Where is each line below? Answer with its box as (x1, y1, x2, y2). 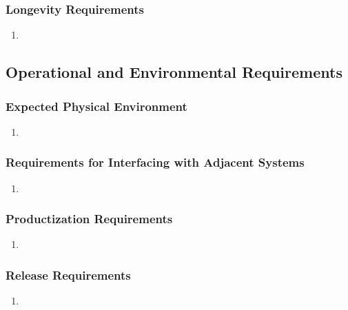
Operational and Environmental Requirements (6, 61, 342, 83)
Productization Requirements (6, 210, 173, 227)
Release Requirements (6, 266, 131, 283)
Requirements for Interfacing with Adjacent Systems (6, 154, 305, 171)
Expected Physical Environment (6, 97, 187, 114)
